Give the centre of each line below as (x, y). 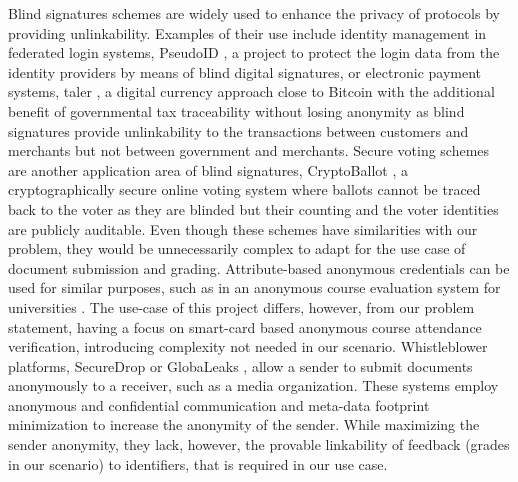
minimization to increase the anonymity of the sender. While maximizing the (244, 424)
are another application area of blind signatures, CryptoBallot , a (208, 169)
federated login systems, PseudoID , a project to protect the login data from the (254, 52)
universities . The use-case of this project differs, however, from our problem (241, 306)
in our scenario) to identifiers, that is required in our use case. (198, 463)
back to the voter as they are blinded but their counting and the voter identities (253, 208)
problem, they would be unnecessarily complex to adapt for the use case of (237, 248)
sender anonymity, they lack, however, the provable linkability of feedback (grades (259, 444)
